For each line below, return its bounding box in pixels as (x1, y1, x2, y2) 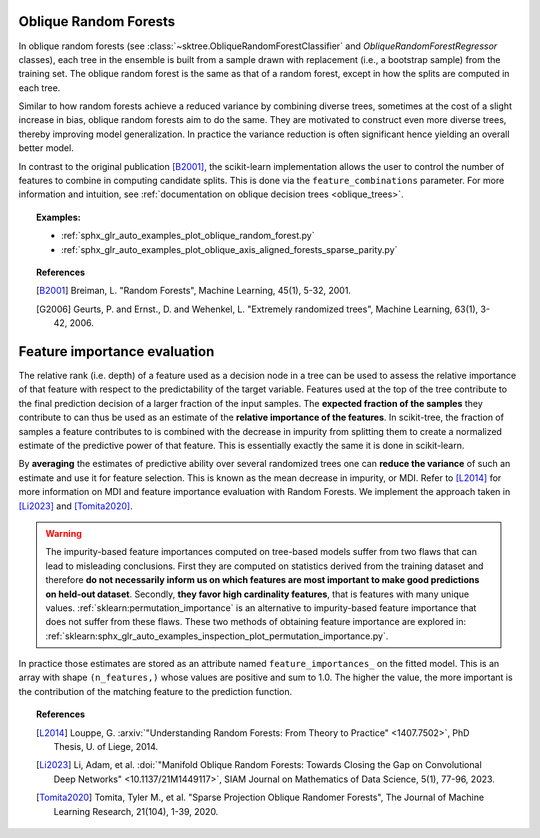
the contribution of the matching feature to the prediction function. (18, 685, 293, 697)
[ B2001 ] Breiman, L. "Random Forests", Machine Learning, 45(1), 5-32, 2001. (36, 285, 352, 297)
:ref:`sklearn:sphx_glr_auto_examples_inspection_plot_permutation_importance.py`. (45, 630, 389, 642)
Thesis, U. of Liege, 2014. (53, 741, 159, 753)
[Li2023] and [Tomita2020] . (18, 500, 134, 512)
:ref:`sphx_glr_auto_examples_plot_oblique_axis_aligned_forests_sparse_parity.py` (61, 243, 398, 255)
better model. (18, 142, 74, 154)
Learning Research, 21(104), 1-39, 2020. (53, 805, 219, 817)
